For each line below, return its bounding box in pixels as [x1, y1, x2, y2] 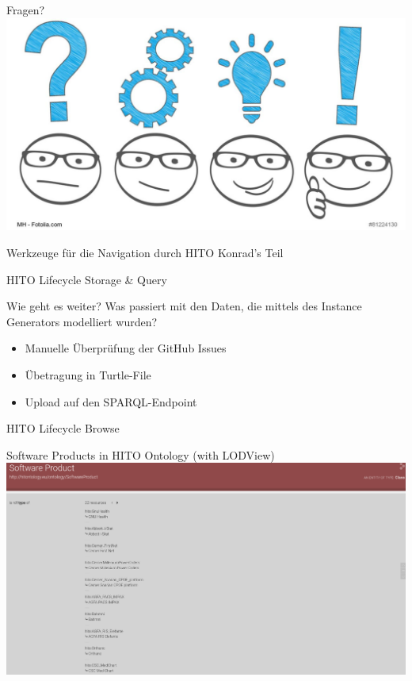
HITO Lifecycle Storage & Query [6, 271, 167, 287]
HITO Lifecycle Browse [6, 420, 120, 437]
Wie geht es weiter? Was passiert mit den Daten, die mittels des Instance [6, 298, 362, 314]
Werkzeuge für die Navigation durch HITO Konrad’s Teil [6, 244, 284, 260]
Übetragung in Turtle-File [25, 366, 151, 383]
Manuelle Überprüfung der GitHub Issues [25, 340, 227, 356]
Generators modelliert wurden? [6, 313, 158, 329]
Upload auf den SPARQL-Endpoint [25, 393, 197, 410]
